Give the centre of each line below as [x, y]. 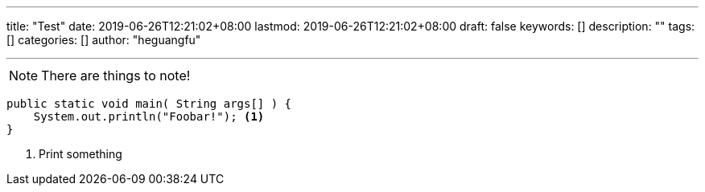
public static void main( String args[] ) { [149, 104]
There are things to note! [116, 76]
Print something [80, 154]
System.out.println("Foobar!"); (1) [149, 116]
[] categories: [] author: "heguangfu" [104, 40]
